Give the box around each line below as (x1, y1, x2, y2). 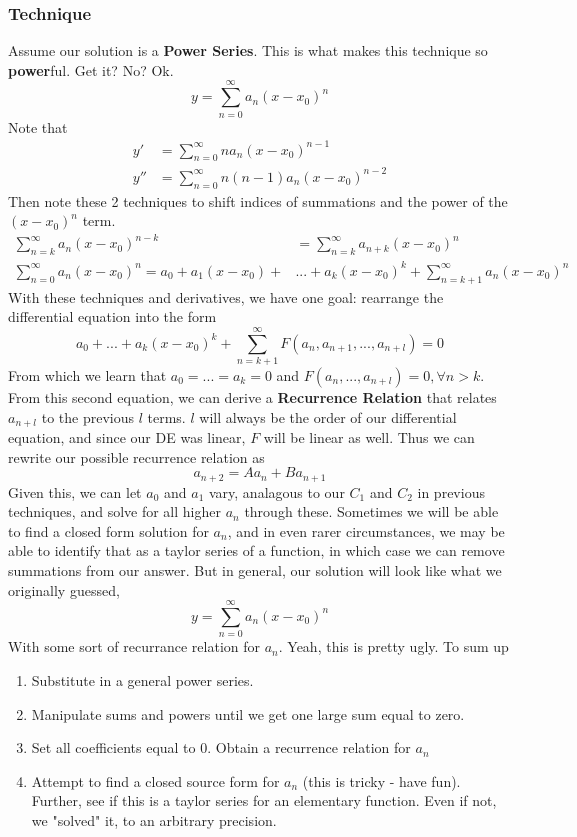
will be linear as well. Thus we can (263, 426, 475, 447)
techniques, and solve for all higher (8, 501, 221, 522)
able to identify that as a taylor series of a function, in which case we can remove (8, 540, 505, 561)
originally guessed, (8, 579, 120, 600)
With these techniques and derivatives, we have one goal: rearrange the (8, 286, 444, 307)
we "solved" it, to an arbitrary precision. (31, 809, 277, 830)
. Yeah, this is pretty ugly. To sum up (278, 636, 509, 657)
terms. (147, 406, 186, 427)
